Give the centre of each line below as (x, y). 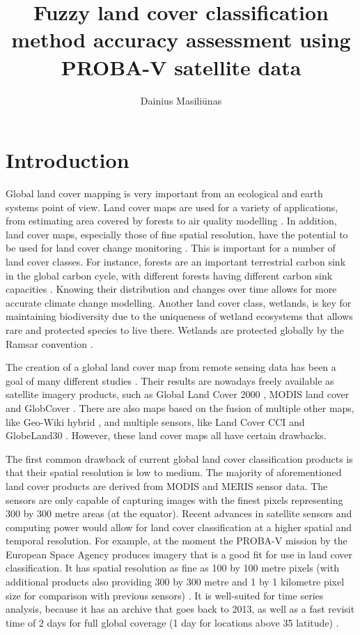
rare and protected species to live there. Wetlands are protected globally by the (175, 329)
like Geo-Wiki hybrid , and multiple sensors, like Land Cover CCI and (155, 421)
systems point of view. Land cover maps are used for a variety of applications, (172, 207)
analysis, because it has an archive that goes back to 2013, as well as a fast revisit (180, 609)
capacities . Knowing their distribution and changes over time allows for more (171, 289)
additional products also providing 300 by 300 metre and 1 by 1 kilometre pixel (175, 582)
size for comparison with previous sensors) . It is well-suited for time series (165, 595)
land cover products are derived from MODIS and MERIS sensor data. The (167, 485)
